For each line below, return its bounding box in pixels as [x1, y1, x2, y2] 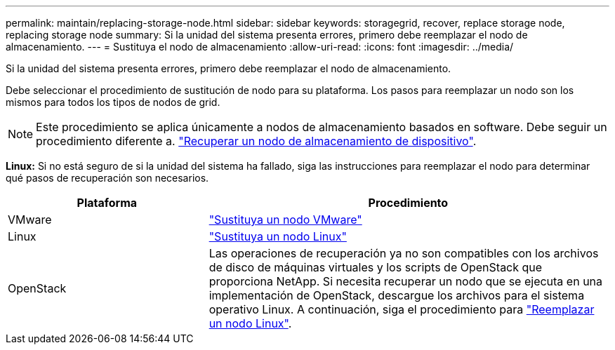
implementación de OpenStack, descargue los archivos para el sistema [209, 288, 585, 302]
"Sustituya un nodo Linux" [209, 229, 347, 243]
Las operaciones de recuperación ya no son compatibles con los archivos [209, 246, 599, 260]
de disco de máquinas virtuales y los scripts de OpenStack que [209, 260, 543, 274]
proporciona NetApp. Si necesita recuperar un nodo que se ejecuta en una [209, 274, 603, 288]
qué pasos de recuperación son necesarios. [6, 172, 209, 184]
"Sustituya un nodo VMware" [209, 213, 362, 227]
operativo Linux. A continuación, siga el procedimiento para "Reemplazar [209, 302, 595, 316]
